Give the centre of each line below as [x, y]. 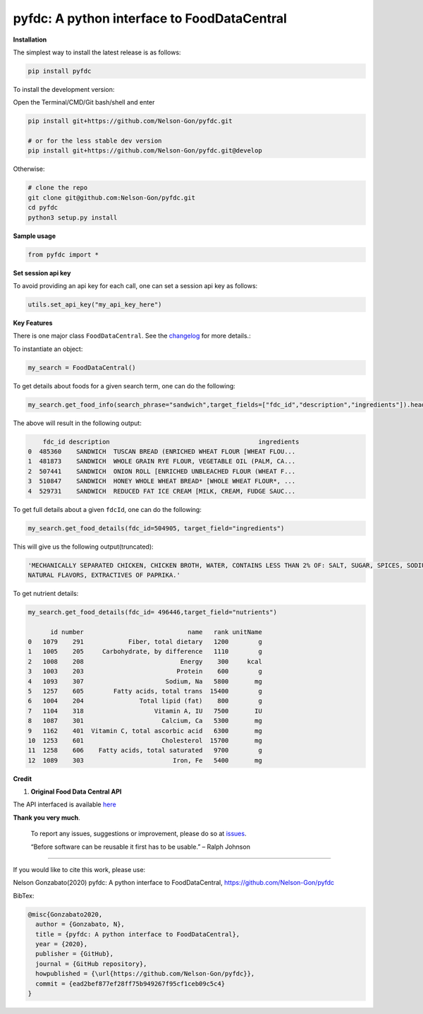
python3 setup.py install [73, 217]
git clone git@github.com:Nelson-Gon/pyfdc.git [111, 197]
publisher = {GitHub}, [75, 954]
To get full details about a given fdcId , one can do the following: [108, 509]
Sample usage [35, 236]
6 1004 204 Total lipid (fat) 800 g [145, 701]
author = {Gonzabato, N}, [80, 924]
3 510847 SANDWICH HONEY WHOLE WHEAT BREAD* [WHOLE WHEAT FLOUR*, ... [162, 481]
